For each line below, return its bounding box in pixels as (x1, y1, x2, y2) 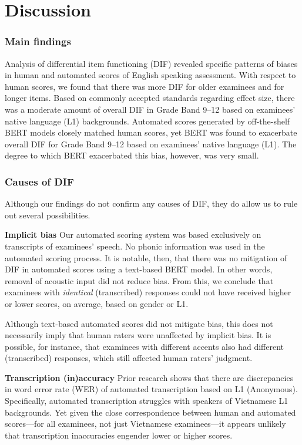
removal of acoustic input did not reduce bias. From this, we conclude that (5, 274, 274, 286)
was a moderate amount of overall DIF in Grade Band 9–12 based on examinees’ (5, 103, 296, 115)
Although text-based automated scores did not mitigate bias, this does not (5, 317, 273, 329)
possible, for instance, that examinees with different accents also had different (5, 340, 284, 352)
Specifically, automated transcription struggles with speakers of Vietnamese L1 (5, 395, 288, 407)
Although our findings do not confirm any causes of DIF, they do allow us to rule (5, 197, 298, 210)
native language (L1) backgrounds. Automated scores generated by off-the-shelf (5, 114, 290, 127)
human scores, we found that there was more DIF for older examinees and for (5, 80, 284, 92)
